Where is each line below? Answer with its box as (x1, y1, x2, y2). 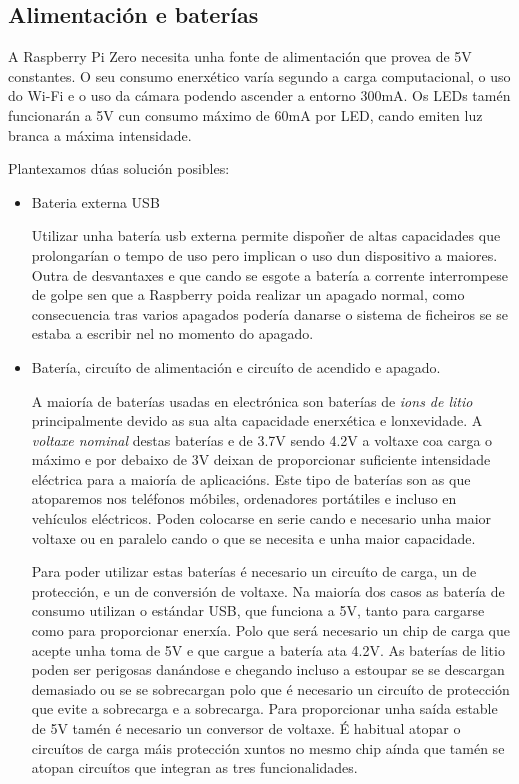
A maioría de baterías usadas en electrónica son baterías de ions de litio (31, 390, 473, 411)
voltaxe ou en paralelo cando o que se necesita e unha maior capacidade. (31, 527, 476, 548)
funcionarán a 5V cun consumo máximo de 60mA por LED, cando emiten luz (8, 104, 483, 125)
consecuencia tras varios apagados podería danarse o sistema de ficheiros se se (31, 303, 508, 324)
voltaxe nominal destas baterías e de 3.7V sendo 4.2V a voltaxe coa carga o (31, 429, 493, 450)
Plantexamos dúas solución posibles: (8, 158, 230, 179)
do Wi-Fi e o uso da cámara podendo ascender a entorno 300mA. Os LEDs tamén (8, 85, 511, 106)
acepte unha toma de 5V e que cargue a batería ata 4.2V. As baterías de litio (31, 639, 505, 660)
